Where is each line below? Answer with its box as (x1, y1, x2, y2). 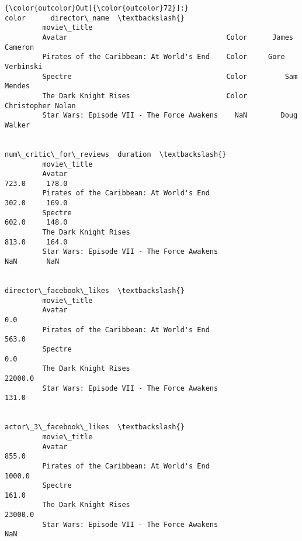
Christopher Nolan (5, 101, 76, 110)
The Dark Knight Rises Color (42, 91, 248, 100)
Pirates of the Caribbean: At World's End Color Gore (42, 53, 285, 61)
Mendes (5, 82, 30, 91)
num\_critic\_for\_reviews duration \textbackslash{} (5, 150, 227, 158)
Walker (5, 120, 30, 129)
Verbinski (5, 62, 43, 71)
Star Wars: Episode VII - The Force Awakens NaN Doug (42, 111, 298, 120)
